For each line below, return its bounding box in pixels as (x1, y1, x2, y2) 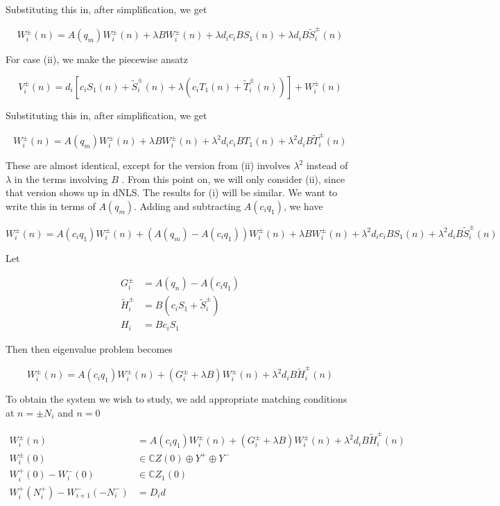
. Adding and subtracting (134, 199, 241, 213)
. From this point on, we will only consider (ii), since (121, 171, 345, 186)
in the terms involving (14, 171, 108, 186)
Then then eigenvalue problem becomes (6, 341, 173, 356)
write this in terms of (6, 199, 96, 213)
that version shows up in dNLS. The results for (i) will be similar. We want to (6, 185, 338, 200)
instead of (306, 158, 348, 173)
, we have (283, 199, 323, 213)
